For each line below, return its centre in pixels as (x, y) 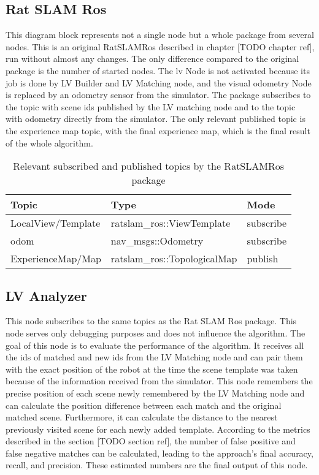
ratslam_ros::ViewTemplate (171, 223)
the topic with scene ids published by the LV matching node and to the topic (151, 106)
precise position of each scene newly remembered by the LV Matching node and (155, 393)
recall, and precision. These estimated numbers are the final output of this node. (157, 465)
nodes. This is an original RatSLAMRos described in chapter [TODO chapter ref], (160, 46)
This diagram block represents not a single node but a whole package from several (160, 35)
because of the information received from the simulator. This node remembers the (159, 381)
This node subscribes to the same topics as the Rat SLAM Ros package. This (151, 321)
